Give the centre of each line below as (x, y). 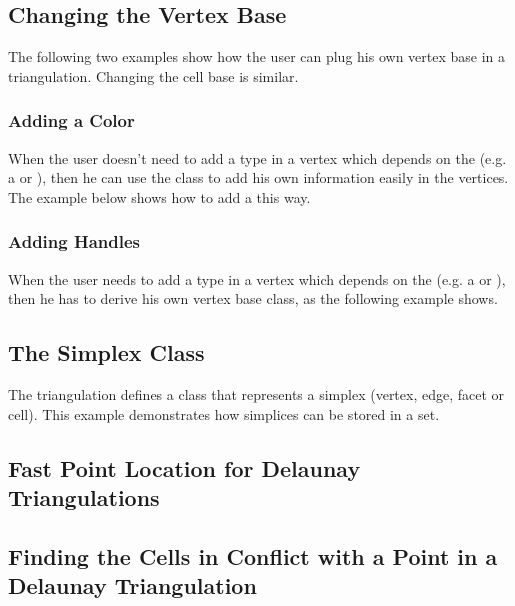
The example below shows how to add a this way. (159, 196)
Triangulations (84, 496)
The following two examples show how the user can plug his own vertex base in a (257, 56)
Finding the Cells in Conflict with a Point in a (253, 555)
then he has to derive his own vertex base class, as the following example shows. (253, 298)
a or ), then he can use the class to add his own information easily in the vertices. (258, 177)
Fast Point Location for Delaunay (184, 467)
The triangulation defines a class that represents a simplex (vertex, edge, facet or (256, 394)
